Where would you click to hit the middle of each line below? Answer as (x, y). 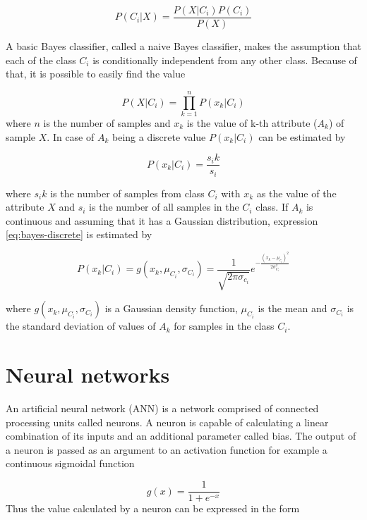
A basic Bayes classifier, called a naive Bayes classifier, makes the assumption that (183, 46)
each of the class (41, 60)
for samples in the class (224, 326)
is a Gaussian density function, (171, 308)
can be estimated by (302, 136)
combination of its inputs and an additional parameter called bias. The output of (181, 436)
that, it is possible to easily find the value (96, 74)
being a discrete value (159, 136)
